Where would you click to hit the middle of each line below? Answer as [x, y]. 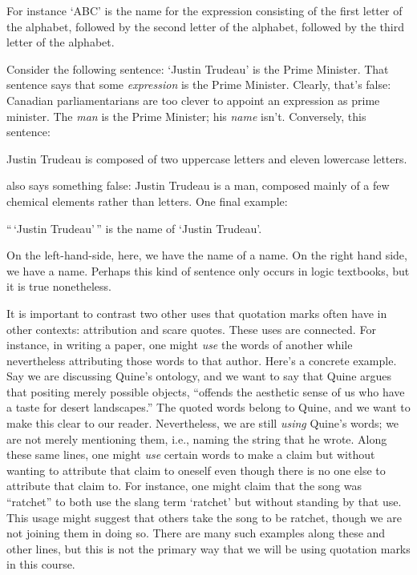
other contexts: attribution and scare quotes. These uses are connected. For [191, 329]
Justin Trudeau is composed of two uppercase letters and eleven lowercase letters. [207, 158]
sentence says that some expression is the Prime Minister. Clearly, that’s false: [199, 84]
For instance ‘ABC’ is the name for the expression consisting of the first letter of [204, 10]
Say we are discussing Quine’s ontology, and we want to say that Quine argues [199, 376]
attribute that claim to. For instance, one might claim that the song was [184, 486]
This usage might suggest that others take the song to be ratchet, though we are [204, 517]
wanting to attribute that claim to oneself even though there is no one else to [196, 470]
